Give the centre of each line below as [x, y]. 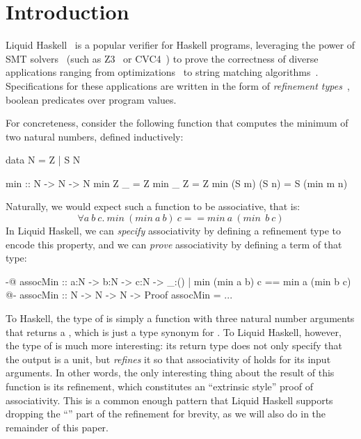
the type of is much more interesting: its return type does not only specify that [174, 345]
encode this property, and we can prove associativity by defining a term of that [174, 244]
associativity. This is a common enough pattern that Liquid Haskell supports [169, 400]
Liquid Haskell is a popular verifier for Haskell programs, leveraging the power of [180, 45]
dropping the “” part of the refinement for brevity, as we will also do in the [166, 414]
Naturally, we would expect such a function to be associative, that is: [153, 206]
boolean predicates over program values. [91, 99]
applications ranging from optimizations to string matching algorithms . [162, 72]
